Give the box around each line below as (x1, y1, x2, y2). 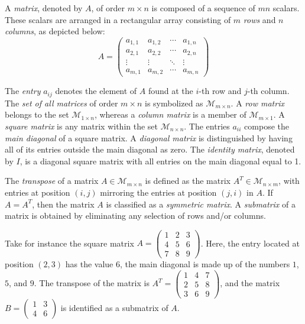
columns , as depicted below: (5, 25, 105, 37)
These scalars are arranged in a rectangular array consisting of (5, 13, 231, 25)
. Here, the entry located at (200, 236, 300, 249)
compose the (244, 119, 289, 132)
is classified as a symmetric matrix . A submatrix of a (106, 197, 296, 210)
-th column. (247, 85, 290, 97)
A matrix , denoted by (5, 2, 83, 14)
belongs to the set (5, 108, 69, 121)
